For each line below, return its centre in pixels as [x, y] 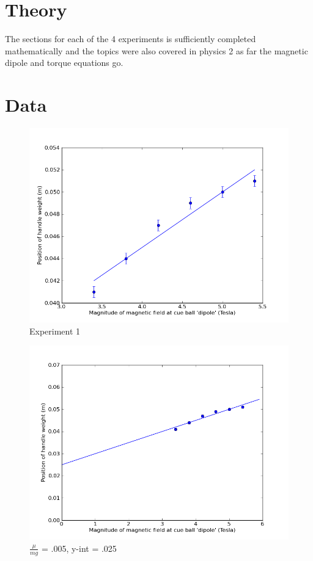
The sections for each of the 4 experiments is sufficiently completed [131, 39]
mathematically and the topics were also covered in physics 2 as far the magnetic [156, 50]
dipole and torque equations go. [64, 63]
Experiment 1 [55, 331]
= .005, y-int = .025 [79, 548]
